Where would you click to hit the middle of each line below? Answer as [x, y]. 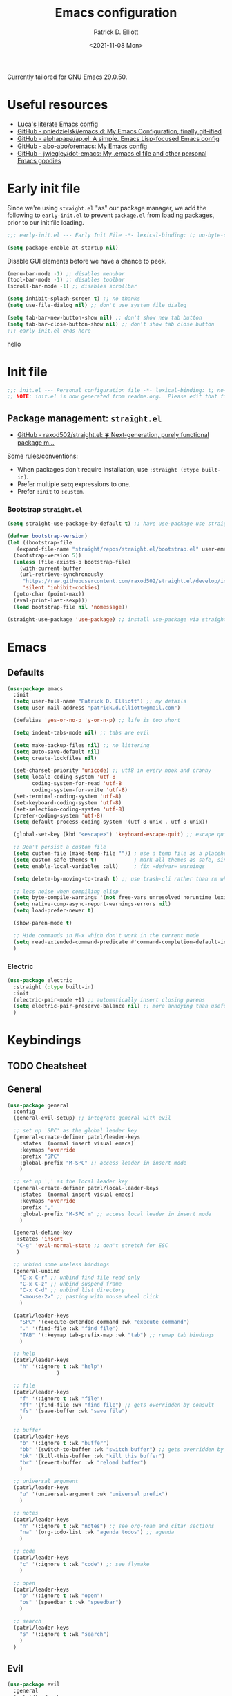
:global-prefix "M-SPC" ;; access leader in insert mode [103, 1163]
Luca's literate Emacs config [58, 124]
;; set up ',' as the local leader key [71, 1182]
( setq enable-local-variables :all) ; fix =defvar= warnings [109, 866]
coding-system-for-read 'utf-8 [77, 784]
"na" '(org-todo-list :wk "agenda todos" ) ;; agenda [97, 1532]
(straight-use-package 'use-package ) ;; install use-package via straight [117, 619]
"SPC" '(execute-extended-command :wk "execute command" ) [105, 1322]
